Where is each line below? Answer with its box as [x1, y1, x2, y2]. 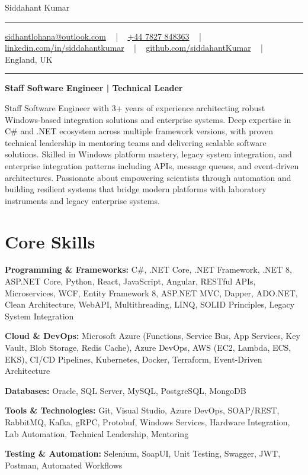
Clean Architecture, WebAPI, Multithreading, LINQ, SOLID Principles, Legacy [5, 298, 295, 311]
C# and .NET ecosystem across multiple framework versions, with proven [5, 125, 274, 137]
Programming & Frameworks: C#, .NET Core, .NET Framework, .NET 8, [5, 263, 292, 276]
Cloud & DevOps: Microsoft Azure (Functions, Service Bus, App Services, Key [5, 329, 300, 342]
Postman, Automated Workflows [5, 458, 123, 471]
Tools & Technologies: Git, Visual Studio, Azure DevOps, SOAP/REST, [5, 404, 280, 416]
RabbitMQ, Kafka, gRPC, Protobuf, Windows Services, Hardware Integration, [5, 415, 290, 428]
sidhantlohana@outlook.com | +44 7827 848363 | [5, 30, 201, 42]
